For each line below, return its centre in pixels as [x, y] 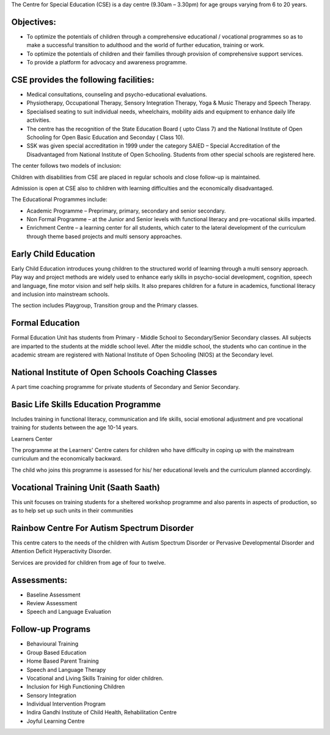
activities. [39, 120]
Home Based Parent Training [63, 661]
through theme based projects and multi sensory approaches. [105, 236]
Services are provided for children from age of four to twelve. [89, 562]
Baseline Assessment [53, 595]
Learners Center [32, 439]
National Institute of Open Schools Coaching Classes [114, 372]
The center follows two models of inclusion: [66, 166]
